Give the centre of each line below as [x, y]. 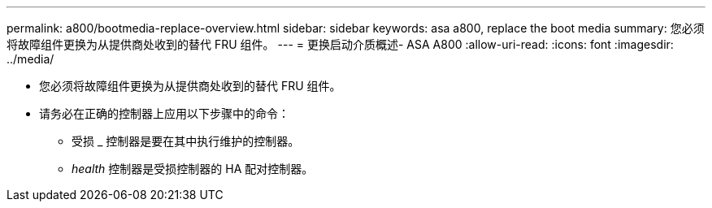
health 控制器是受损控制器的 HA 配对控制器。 [193, 169]
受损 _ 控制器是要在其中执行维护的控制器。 [186, 141]
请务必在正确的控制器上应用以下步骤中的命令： [164, 113]
